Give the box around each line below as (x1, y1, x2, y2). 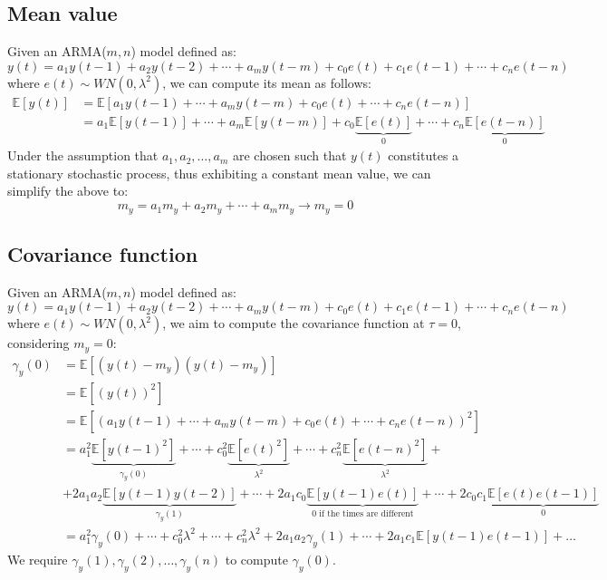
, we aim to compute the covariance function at (162, 314, 425, 333)
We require (7, 549, 68, 568)
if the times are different (319, 508, 414, 518)
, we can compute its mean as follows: (162, 72, 371, 92)
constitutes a (388, 146, 459, 165)
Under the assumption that (7, 146, 159, 165)
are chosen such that (233, 146, 347, 165)
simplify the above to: (7, 181, 129, 200)
